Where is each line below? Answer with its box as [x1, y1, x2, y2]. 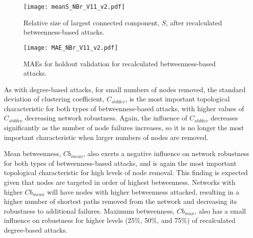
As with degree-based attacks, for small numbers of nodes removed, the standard [4, 84, 246, 94]
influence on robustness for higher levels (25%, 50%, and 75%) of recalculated [4, 215, 236, 225]
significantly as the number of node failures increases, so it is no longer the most [4, 122, 244, 133]
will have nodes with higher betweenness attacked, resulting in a [47, 186, 239, 197]
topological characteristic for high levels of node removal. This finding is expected [4, 167, 248, 178]
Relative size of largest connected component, [23, 17, 160, 27]
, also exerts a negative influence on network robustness [83, 148, 250, 159]
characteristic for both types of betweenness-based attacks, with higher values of [4, 103, 244, 113]
